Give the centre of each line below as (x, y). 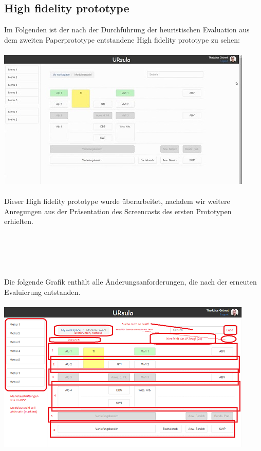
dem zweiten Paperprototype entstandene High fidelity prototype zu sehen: (122, 39)
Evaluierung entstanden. (42, 292)
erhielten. (19, 221)
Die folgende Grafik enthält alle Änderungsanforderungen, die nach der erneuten (130, 281)
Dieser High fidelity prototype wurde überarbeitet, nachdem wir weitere (117, 201)
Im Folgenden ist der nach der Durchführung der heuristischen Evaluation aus (127, 30)
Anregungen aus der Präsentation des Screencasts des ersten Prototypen (118, 211)
